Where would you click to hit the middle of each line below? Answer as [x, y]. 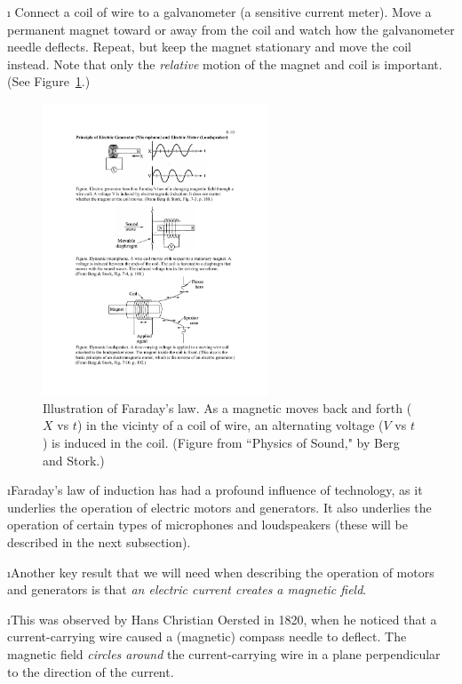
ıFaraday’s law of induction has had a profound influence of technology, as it [215, 490]
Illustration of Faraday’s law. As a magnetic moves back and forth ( [227, 407]
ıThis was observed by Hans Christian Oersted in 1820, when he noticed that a [222, 619]
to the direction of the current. [91, 671]
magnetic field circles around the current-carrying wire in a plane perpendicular [224, 654]
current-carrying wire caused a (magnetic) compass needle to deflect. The [207, 636]
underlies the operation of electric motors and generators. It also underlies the [219, 507]
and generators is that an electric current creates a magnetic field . [187, 589]
